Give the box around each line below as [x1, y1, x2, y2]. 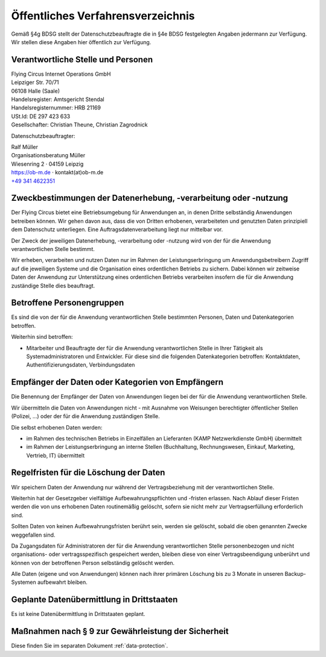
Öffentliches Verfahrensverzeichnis [11, 9, 195, 22]
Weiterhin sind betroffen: [11, 333, 73, 341]
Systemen [11, 578, 36, 586]
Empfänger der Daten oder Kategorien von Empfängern [11, 377, 223, 387]
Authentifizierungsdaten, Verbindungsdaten [26, 361, 135, 368]
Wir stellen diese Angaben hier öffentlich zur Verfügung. [11, 38, 152, 45]
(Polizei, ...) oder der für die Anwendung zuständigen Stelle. [11, 413, 160, 420]
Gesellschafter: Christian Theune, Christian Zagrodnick [11, 121, 148, 128]
